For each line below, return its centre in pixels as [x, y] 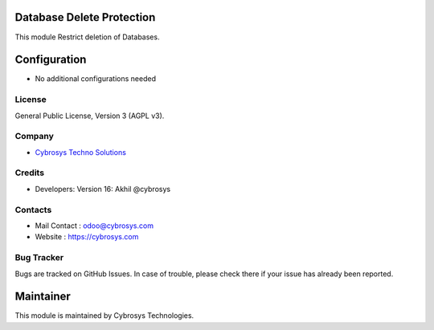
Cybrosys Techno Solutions [80, 152]
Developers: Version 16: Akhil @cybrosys [103, 189]
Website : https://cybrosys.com [87, 237]
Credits [29, 173]
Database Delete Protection [85, 17]
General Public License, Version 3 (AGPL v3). [90, 116]
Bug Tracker [39, 258]
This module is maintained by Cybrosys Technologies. [104, 316]
